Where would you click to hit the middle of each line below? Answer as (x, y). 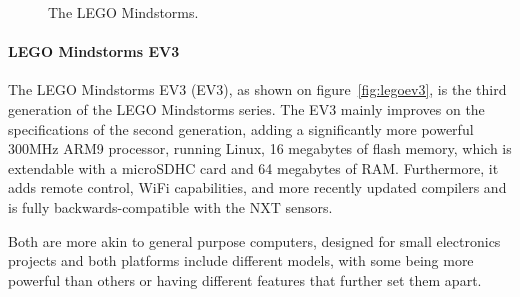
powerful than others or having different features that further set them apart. (245, 279)
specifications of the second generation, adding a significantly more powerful (241, 128)
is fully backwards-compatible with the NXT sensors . (170, 206)
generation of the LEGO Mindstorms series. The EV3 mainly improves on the (246, 108)
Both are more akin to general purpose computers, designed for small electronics (254, 240)
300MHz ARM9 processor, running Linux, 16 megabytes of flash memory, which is (260, 148)
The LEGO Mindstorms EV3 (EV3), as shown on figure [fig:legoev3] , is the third (257, 89)
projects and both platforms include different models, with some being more (241, 260)
